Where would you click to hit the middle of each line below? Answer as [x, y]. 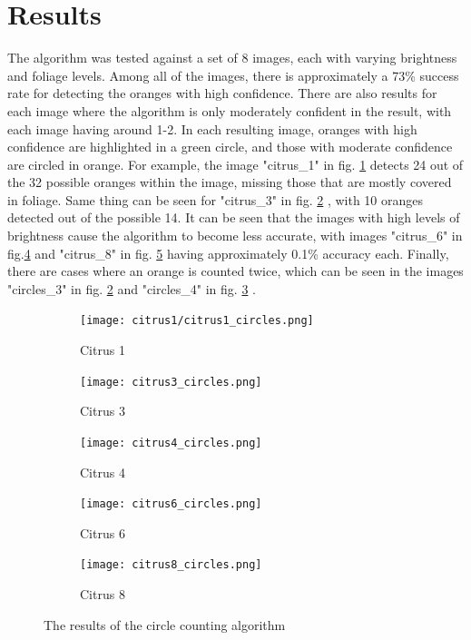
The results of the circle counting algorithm [165, 624]
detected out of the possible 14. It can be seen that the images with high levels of [234, 217]
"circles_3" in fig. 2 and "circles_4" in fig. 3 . [132, 288]
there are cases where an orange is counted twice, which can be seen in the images [235, 271]
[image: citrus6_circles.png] [171, 504]
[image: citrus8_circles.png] [171, 565]
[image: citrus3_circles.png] [171, 382]
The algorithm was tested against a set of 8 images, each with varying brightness [232, 58]
